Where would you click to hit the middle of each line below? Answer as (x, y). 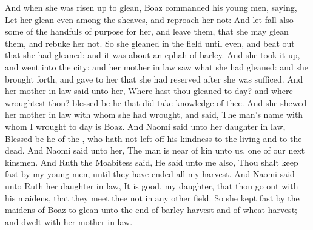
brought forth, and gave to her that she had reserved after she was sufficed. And (154, 79)
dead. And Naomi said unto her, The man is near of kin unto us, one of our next (155, 150)
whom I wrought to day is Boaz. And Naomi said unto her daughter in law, (145, 126)
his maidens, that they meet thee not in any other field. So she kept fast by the (152, 198)
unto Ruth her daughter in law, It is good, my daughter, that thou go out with (152, 185)
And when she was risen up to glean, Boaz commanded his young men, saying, (151, 7)
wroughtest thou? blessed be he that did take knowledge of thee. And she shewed (156, 102)
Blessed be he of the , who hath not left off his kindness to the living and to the (153, 138)
